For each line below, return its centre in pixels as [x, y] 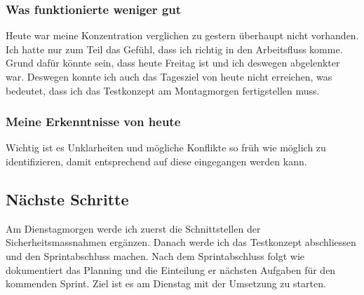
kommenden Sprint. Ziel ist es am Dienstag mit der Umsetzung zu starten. [166, 283]
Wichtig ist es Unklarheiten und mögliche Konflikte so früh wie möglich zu [166, 147]
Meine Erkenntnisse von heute [93, 122]
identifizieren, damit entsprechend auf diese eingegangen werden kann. [156, 161]
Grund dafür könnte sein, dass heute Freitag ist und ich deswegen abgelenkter [173, 63]
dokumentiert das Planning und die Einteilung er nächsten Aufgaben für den [171, 269]
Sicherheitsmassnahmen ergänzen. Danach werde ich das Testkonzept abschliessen [181, 242]
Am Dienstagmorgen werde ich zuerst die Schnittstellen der [133, 228]
